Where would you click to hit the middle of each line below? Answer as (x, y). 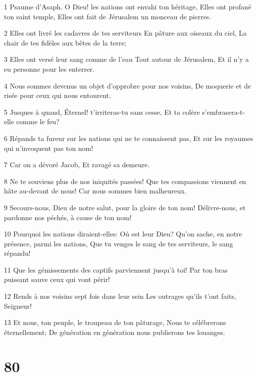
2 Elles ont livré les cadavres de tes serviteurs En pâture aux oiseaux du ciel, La (126, 33)
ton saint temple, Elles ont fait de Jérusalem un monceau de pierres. (108, 16)
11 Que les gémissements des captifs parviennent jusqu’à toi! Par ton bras (116, 269)
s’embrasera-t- (224, 112)
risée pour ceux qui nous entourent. (58, 95)
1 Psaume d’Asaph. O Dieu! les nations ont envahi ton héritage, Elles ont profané (128, 6)
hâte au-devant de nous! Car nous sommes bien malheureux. (95, 191)
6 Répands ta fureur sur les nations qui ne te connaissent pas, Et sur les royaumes (128, 138)
